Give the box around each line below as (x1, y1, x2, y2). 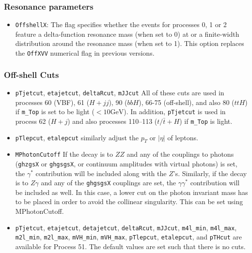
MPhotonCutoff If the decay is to (15, 149, 113, 159)
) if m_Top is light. (179, 116, 233, 126)
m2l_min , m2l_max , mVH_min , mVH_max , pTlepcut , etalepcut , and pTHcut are (15, 232, 242, 242)
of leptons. (167, 132, 198, 142)
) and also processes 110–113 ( (67, 116, 157, 126)
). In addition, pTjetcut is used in (124, 106, 226, 117)
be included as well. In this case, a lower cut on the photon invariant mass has (15, 187, 248, 197)
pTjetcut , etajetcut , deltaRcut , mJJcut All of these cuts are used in (15, 87, 224, 97)
